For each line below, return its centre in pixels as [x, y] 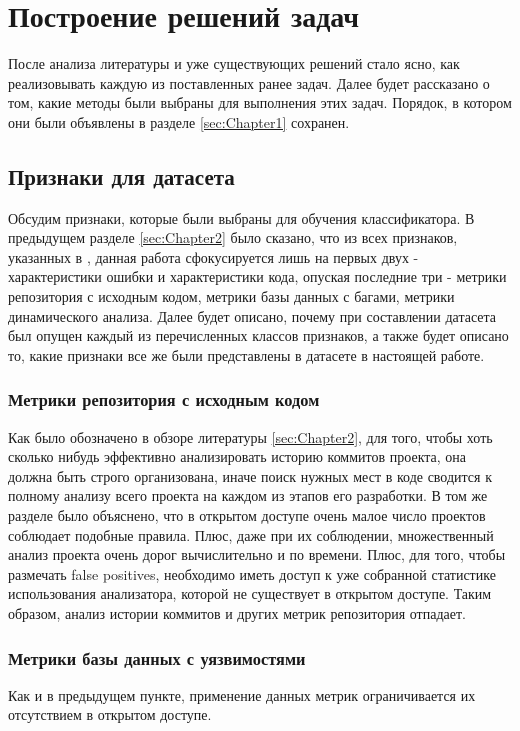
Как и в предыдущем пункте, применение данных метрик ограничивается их [242, 694]
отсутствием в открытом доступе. [110, 714]
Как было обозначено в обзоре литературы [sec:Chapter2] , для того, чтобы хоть [250, 436]
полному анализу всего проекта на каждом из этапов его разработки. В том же [248, 495]
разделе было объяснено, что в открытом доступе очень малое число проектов [247, 515]
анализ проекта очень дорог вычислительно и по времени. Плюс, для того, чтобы [257, 554]
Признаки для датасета [121, 175]
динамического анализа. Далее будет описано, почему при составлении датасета [252, 315]
